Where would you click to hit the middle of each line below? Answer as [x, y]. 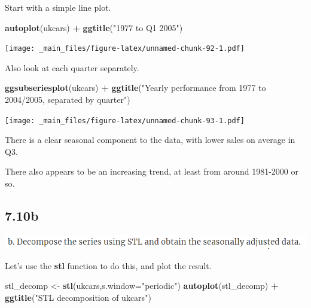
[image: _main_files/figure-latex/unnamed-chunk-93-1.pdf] [125, 121]
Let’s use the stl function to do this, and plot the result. [108, 265]
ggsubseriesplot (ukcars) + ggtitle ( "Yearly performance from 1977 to [135, 88]
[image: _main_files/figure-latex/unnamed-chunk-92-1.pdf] [125, 49]
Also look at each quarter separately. [72, 67]
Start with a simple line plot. [58, 7]
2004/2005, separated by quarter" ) [68, 100]
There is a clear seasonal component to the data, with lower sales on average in [150, 140]
